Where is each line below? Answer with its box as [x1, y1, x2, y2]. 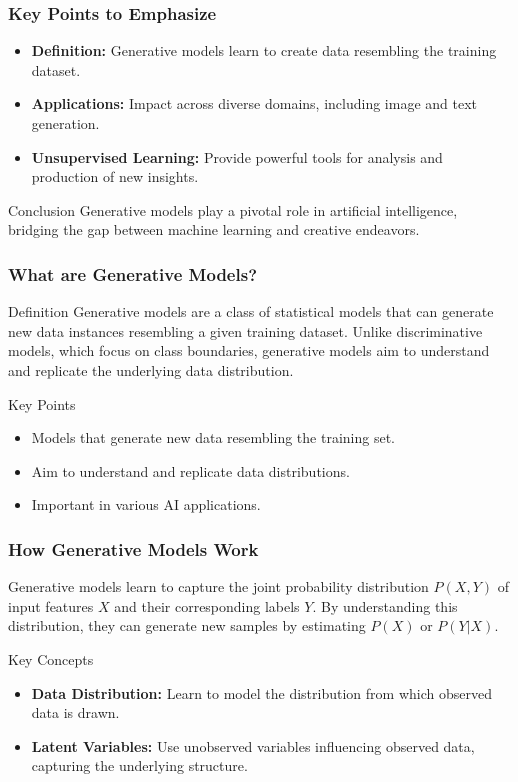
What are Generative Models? [8, 261, 258, 286]
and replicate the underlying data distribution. [8, 359, 294, 380]
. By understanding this [312, 595, 458, 616]
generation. [31, 113, 100, 133]
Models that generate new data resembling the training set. [31, 427, 395, 448]
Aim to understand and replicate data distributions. [31, 460, 350, 481]
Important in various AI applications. [31, 494, 261, 515]
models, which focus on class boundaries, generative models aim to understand [8, 340, 490, 361]
